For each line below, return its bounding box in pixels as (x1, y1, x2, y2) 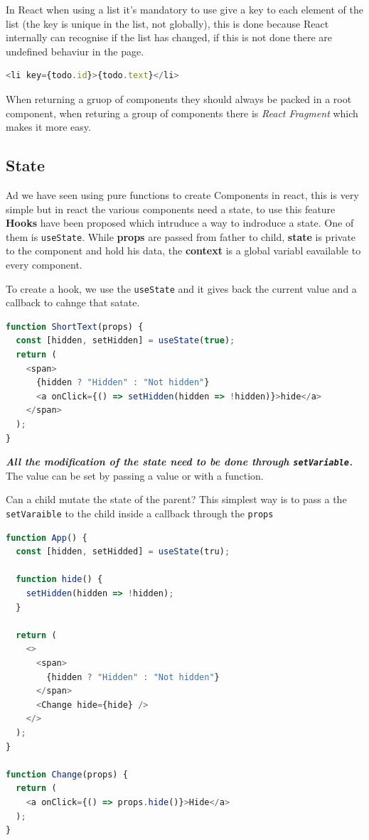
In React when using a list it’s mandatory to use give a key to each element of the (6, 2, 363, 16)
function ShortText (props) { (6, 321, 144, 332)
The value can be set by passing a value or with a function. (6, 468, 264, 483)
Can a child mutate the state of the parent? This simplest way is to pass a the (6, 492, 347, 507)
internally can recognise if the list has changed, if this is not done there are (6, 30, 333, 45)
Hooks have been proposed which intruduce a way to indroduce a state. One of (6, 215, 354, 230)
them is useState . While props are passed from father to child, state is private (6, 229, 356, 244)
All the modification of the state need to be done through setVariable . (6, 454, 353, 469)
